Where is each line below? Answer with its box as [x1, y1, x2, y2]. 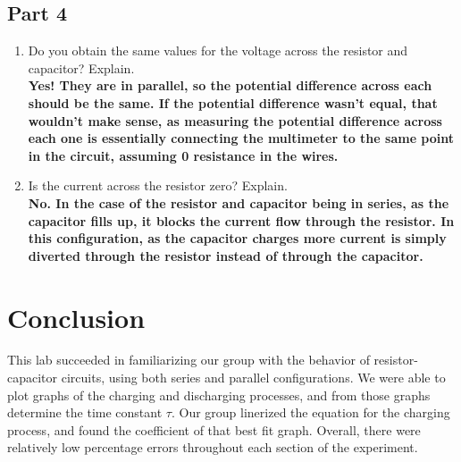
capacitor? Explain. [28, 58, 135, 77]
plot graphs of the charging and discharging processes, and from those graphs [7, 385, 431, 404]
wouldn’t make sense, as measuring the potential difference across [28, 111, 442, 130]
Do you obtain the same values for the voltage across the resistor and [28, 41, 408, 60]
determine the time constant [7, 403, 163, 422]
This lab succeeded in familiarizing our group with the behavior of [7, 350, 370, 369]
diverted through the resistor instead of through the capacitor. [28, 246, 423, 265]
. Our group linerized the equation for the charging [171, 403, 450, 422]
